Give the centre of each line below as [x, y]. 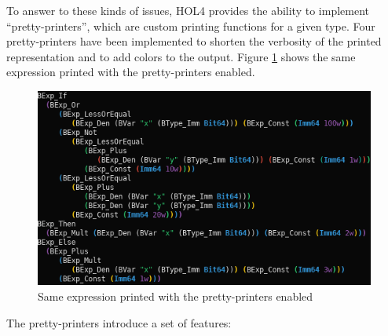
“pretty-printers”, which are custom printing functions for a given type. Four [191, 26]
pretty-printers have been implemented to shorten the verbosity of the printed [194, 41]
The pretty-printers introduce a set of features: [119, 322]
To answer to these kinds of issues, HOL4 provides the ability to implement [188, 10]
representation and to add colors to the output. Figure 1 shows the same [181, 56]
